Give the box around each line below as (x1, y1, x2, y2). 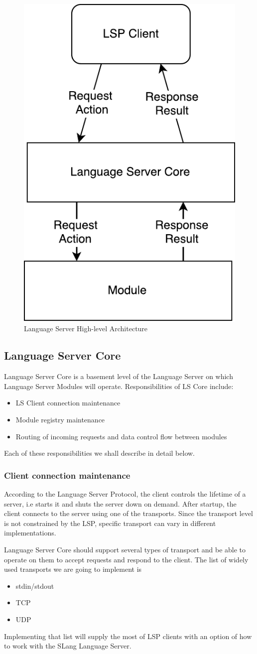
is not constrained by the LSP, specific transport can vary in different (4, 518, 216, 528)
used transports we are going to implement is (4, 564, 142, 574)
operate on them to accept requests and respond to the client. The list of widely (4, 554, 249, 564)
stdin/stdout (15, 580, 54, 591)
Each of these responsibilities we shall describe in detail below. (4, 448, 195, 458)
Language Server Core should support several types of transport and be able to (4, 544, 246, 555)
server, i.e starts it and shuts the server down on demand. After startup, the (4, 498, 237, 509)
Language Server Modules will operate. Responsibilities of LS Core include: (4, 381, 234, 391)
